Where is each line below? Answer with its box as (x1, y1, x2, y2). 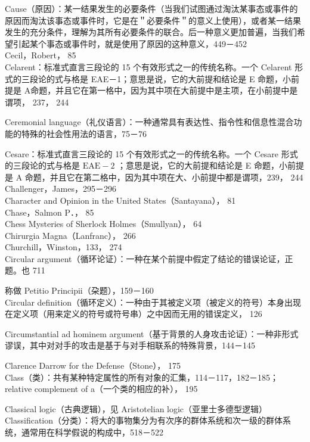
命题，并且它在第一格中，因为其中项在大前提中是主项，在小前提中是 (30, 84, 298, 97)
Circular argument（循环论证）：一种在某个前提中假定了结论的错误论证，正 (5, 252, 293, 264)
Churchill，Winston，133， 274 (5, 241, 122, 253)
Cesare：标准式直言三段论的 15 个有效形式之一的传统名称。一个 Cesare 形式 (5, 147, 298, 160)
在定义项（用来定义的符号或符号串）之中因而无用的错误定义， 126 (5, 307, 262, 320)
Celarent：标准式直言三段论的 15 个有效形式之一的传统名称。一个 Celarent (5, 60, 292, 73)
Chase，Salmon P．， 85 (5, 206, 94, 218)
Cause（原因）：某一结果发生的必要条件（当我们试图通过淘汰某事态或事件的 (5, 2, 298, 14)
